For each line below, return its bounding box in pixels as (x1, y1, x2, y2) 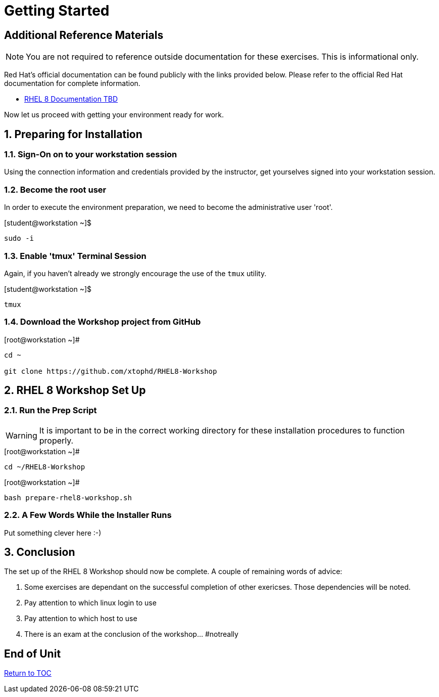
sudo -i (4, 234, 34, 243)
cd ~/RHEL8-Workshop (4, 462, 85, 471)
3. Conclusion (4, 546, 75, 559)
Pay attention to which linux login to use (24, 598, 157, 607)
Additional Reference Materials (4, 28, 164, 41)
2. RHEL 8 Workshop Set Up (4, 384, 146, 397)
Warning (6, 430, 37, 441)
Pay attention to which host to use (24, 614, 137, 623)
